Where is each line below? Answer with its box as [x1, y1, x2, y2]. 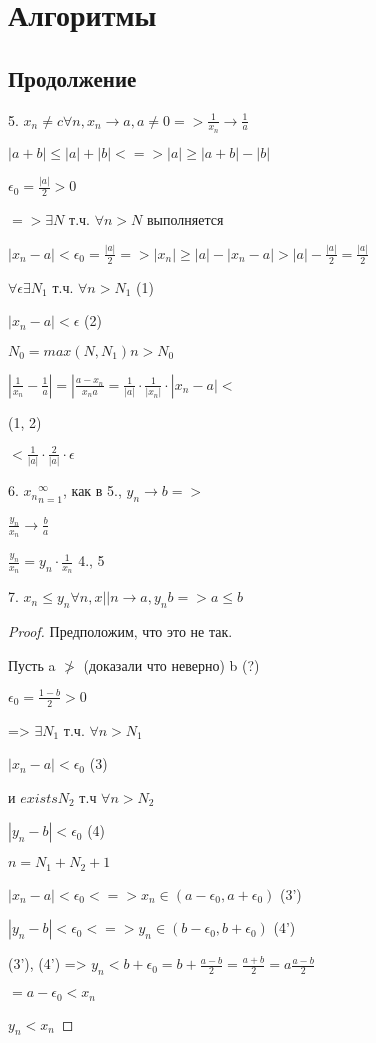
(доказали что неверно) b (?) [83, 654, 260, 675]
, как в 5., [62, 480, 122, 501]
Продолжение [8, 62, 137, 93]
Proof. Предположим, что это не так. [8, 621, 233, 642]
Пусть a [8, 654, 56, 675]
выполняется [146, 208, 224, 229]
